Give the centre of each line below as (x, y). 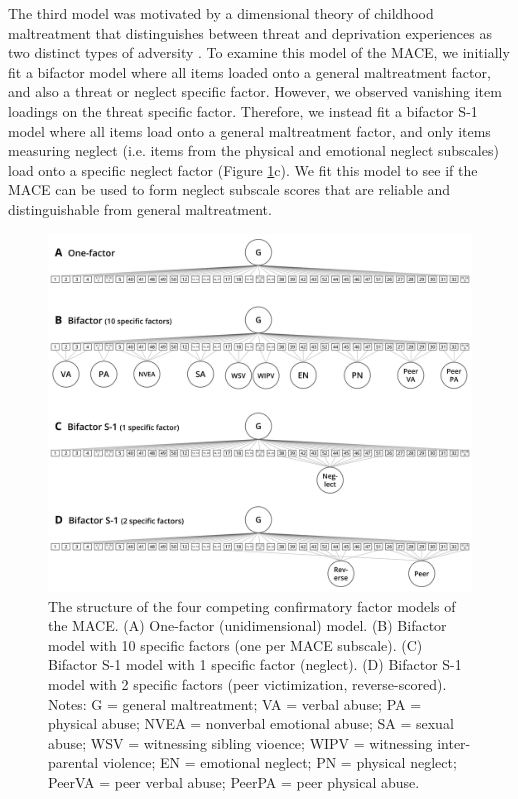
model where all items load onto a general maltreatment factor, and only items (249, 130)
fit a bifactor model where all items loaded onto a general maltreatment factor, (249, 71)
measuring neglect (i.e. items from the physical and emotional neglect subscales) (253, 150)
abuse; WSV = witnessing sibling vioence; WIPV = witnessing (240, 742)
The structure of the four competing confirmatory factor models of (252, 605)
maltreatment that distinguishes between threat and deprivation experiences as (250, 32)
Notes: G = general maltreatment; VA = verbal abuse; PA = (235, 703)
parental (73, 762)
